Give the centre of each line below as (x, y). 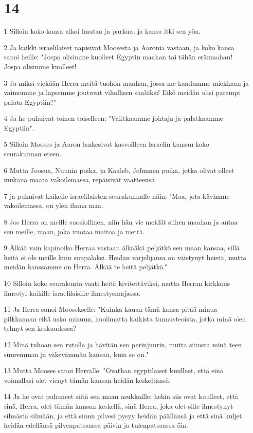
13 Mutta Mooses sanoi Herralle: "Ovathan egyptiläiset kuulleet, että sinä (114, 370)
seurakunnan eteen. (33, 154)
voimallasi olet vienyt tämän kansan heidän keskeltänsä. (88, 380)
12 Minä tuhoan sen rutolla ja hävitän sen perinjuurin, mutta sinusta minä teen (123, 344)
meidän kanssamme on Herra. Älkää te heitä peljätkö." (86, 267)
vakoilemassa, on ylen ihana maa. (54, 205)
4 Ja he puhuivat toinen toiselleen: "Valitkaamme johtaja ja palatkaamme (114, 118)
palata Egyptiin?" (30, 102)
